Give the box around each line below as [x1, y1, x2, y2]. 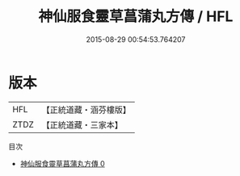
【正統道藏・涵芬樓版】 [41, 104, 132, 115]
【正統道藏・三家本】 [41, 119, 124, 130]
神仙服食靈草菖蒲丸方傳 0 [19, 158, 105, 168]
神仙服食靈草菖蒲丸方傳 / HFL [38, 7, 234, 26]
